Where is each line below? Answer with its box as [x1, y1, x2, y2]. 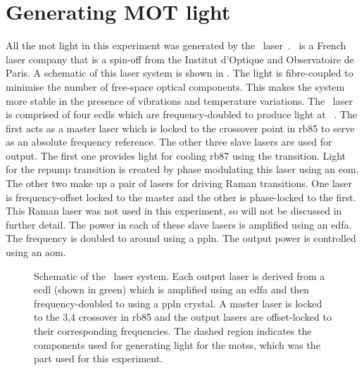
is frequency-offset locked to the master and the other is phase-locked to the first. [6, 189, 356, 204]
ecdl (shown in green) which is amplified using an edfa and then [34, 282, 310, 297]
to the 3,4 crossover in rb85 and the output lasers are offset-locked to [34, 310, 332, 324]
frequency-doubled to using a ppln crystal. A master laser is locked [34, 295, 322, 310]
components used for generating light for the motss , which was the [34, 337, 320, 352]
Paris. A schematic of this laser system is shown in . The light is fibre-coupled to [6, 65, 353, 80]
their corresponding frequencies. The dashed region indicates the [34, 324, 312, 338]
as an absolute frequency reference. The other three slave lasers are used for [6, 134, 332, 149]
